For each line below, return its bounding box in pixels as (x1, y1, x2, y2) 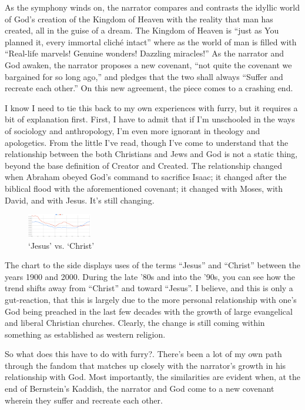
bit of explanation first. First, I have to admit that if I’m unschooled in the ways (5, 113, 295, 125)
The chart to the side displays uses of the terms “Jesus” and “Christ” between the (5, 259, 300, 271)
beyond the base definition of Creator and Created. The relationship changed (5, 159, 283, 171)
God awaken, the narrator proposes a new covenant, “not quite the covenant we (5, 58, 292, 71)
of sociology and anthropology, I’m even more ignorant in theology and (5, 124, 260, 136)
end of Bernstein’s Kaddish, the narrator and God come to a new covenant (5, 382, 274, 395)
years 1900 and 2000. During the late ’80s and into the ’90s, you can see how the (5, 270, 296, 282)
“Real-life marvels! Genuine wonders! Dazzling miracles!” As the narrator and (5, 47, 284, 59)
